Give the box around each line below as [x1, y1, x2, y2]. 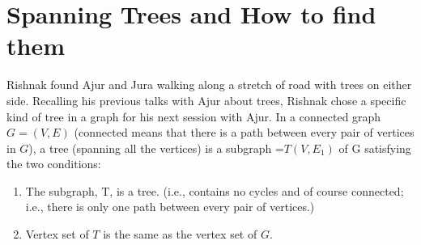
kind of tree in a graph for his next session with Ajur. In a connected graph [6, 108, 381, 125]
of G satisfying [338, 139, 411, 156]
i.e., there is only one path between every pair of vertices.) [25, 198, 315, 215]
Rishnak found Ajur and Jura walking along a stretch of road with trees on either [6, 76, 412, 93]
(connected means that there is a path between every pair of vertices [74, 124, 415, 141]
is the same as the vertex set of [103, 226, 257, 243]
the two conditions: [6, 155, 101, 172]
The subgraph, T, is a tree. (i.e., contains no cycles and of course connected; [25, 182, 404, 199]
